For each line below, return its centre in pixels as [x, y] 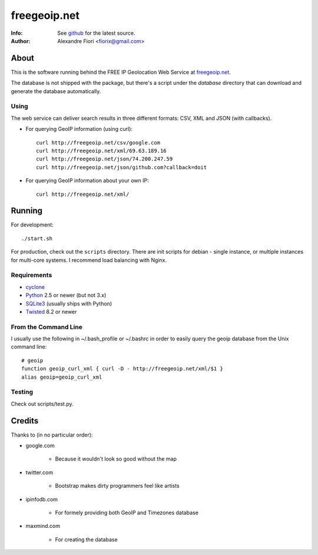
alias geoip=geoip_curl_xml [62, 377]
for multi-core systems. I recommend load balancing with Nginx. [89, 260]
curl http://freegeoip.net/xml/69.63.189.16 [102, 151]
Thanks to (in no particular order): [52, 435]
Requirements [32, 275]
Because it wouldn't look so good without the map [116, 459]
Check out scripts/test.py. [42, 403]
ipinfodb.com [42, 499]
